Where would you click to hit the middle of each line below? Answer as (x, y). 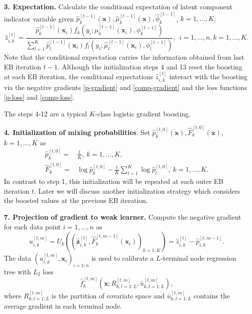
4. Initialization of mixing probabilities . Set (77, 132)
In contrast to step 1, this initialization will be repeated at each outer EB (114, 181)
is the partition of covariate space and (108, 295)
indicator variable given (39, 18)
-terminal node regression (198, 258)
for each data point (32, 226)
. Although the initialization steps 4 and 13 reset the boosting (150, 66)
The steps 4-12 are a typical (46, 113)
